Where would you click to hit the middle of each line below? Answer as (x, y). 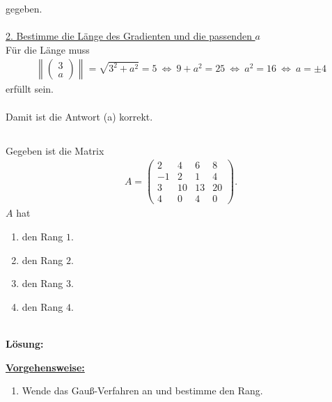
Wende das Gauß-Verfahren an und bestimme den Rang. (142, 391)
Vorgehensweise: (45, 367)
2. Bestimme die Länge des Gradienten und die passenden (129, 36)
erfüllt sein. (30, 89)
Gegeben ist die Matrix (55, 150)
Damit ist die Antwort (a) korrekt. (79, 116)
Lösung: (25, 343)
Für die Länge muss (48, 49)
